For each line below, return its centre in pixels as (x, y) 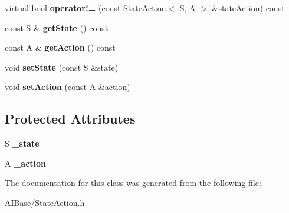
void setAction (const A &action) (68, 87)
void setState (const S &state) (62, 67)
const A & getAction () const (60, 47)
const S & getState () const (57, 27)
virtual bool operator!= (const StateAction (86, 8)
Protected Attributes (70, 119)
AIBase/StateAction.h (45, 202)
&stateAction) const (248, 8)
